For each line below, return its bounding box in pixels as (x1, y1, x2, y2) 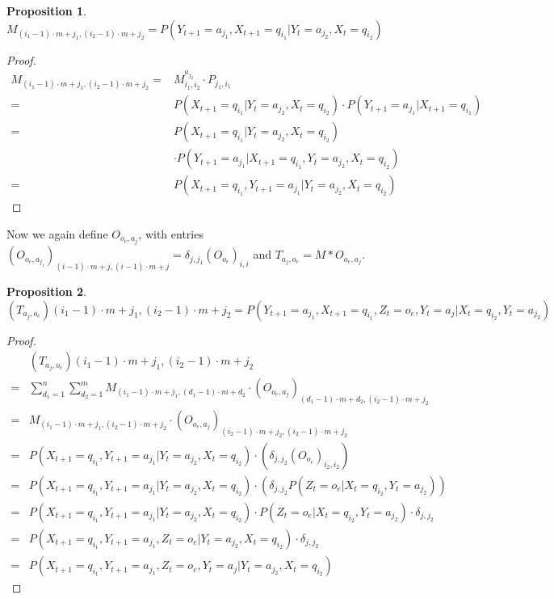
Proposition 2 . (6, 282, 86, 299)
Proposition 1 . (6, 2, 86, 19)
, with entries (138, 225, 204, 242)
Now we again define (6, 225, 108, 242)
